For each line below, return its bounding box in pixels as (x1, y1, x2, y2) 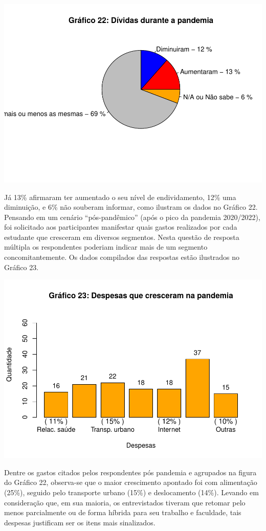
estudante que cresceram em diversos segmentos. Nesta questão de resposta (4, 231, 239, 242)
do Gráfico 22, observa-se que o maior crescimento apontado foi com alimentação (4, 477, 257, 488)
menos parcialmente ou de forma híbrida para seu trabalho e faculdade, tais (4, 507, 241, 518)
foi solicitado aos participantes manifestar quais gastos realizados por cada (4, 222, 237, 232)
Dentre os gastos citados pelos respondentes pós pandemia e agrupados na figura (4, 467, 257, 477)
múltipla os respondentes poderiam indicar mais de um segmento (4, 241, 208, 252)
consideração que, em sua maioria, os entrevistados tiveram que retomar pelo (4, 497, 246, 507)
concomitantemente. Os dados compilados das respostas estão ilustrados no (4, 252, 240, 262)
